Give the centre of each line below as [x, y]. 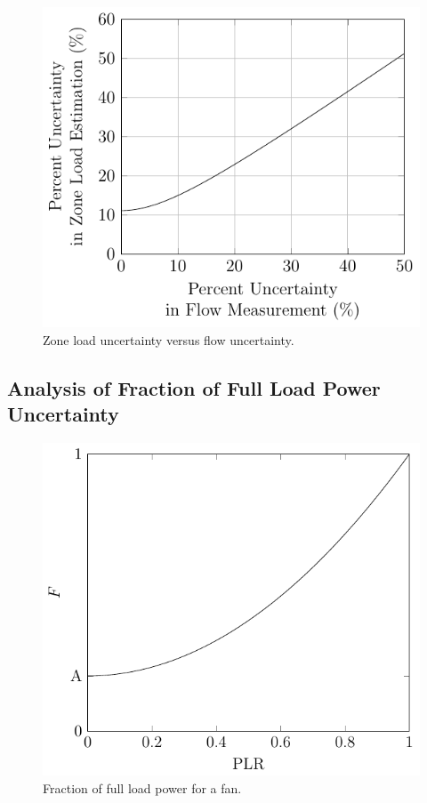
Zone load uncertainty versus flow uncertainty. [169, 339]
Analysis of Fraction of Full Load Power [194, 387]
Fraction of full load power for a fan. [142, 787]
